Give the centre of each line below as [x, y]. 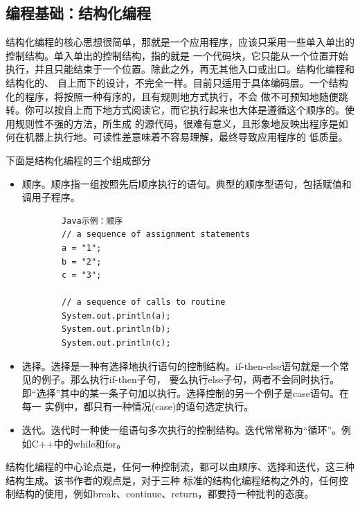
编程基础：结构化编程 [78, 13]
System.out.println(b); [116, 329]
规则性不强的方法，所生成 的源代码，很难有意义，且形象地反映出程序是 [177, 123]
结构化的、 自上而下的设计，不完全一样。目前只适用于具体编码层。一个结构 [177, 82]
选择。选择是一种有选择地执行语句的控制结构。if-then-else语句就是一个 [181, 365]
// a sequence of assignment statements [156, 234]
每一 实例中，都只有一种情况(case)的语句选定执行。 [138, 406]
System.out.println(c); [116, 343]
